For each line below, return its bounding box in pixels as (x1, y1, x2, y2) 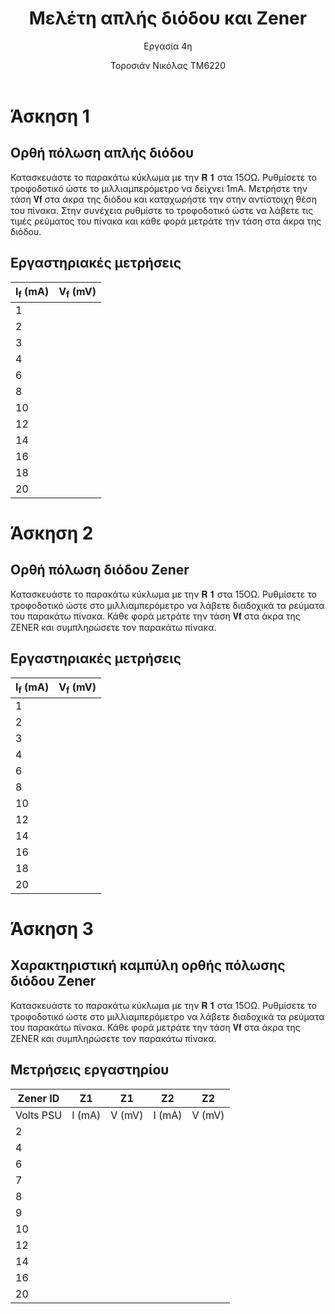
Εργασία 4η (143, 40, 193, 52)
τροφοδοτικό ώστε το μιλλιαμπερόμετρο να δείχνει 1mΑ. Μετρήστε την (10, 182, 308, 194)
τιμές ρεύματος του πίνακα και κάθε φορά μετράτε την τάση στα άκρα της (10, 215, 322, 227)
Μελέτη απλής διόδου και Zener (28, 7, 308, 30)
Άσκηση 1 (10, 105, 90, 127)
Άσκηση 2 (10, 522, 94, 544)
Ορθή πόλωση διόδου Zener (10, 562, 190, 579)
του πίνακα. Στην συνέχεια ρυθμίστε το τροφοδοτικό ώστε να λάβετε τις (10, 204, 314, 216)
